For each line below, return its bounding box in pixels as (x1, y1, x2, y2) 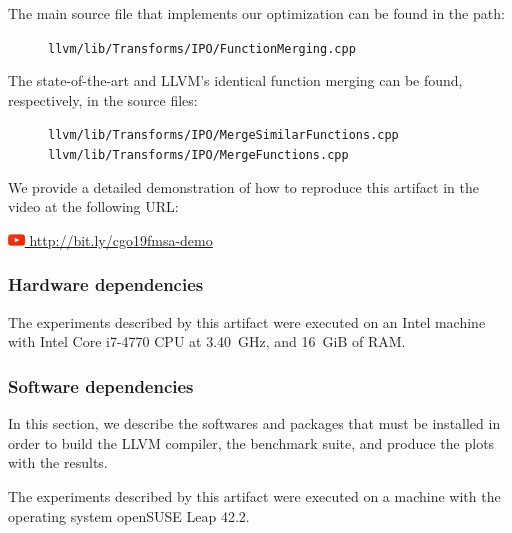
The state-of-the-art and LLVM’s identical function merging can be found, (8, 70, 463, 91)
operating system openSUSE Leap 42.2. (8, 505, 250, 526)
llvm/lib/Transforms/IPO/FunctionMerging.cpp (48, 41, 356, 56)
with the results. (8, 452, 108, 473)
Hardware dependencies (8, 272, 204, 297)
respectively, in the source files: (8, 89, 198, 110)
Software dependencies (8, 373, 194, 398)
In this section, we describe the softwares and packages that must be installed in (8, 413, 501, 434)
